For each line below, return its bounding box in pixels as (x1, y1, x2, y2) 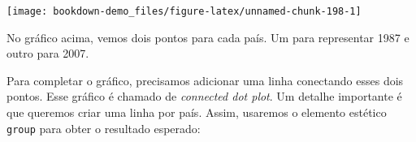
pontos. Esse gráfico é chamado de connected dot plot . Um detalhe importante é (6, 88, 402, 105)
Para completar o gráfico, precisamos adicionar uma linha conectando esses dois (6, 71, 404, 88)
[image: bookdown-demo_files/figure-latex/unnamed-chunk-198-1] (6, 6, 362, 17)
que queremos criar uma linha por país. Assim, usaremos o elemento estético (6, 104, 387, 121)
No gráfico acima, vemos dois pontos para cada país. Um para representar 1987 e (6, 28, 409, 45)
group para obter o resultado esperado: (6, 119, 201, 136)
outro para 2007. (6, 45, 89, 62)
